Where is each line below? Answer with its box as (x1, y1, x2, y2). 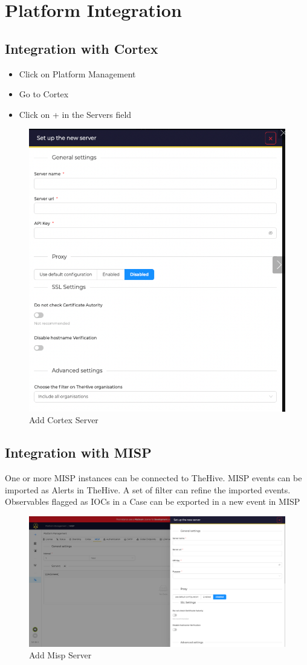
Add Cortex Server (29, 414, 99, 426)
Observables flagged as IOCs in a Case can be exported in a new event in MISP (5, 495, 300, 508)
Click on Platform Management (19, 67, 136, 80)
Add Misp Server (29, 649, 92, 661)
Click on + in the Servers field (19, 108, 132, 120)
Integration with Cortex (5, 39, 158, 57)
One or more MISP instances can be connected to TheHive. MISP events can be (5, 472, 302, 484)
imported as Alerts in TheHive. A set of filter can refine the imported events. (5, 483, 291, 496)
